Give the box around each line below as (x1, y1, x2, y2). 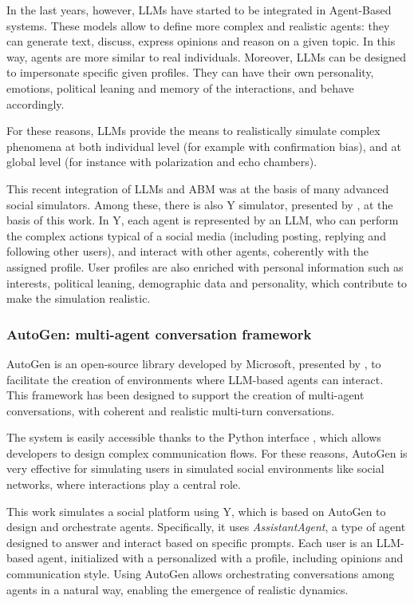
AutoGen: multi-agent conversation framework (6, 323, 312, 343)
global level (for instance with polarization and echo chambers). (6, 153, 317, 170)
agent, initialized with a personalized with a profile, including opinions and (37, 549, 404, 566)
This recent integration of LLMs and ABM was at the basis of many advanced (6, 180, 389, 196)
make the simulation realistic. (6, 290, 151, 307)
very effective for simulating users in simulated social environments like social (6, 460, 384, 477)
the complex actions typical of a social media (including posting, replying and (6, 227, 386, 244)
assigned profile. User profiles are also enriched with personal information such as (6, 258, 404, 275)
